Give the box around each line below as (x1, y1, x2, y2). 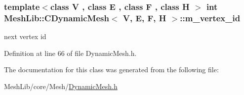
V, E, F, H (122, 11, 166, 24)
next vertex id (4, 31, 46, 42)
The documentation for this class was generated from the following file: (4, 64, 219, 75)
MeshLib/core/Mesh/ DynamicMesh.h (4, 81, 118, 91)
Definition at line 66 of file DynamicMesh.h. (4, 47, 137, 58)
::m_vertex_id (180, 11, 241, 24)
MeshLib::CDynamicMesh (4, 11, 109, 24)
